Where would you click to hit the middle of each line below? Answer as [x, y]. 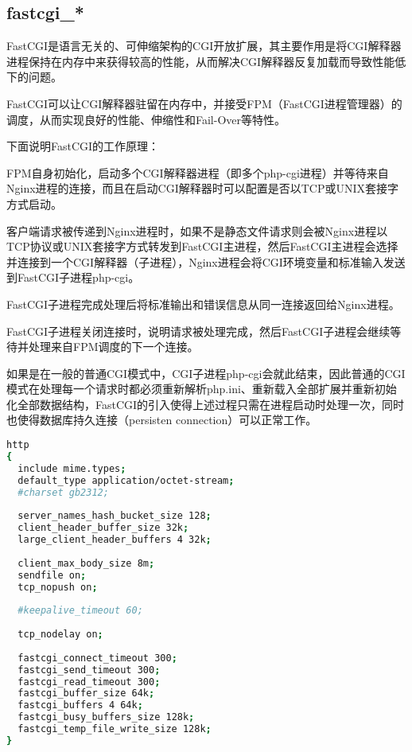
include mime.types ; [72, 468]
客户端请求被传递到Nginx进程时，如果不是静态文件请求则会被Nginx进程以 [197, 230]
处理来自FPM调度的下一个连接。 [113, 347]
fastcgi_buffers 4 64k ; [80, 705]
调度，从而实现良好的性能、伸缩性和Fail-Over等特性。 [146, 119]
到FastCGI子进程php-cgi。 [73, 277]
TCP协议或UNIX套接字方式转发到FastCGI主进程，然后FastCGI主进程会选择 [202, 246]
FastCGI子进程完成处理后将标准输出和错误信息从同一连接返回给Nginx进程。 [203, 304]
